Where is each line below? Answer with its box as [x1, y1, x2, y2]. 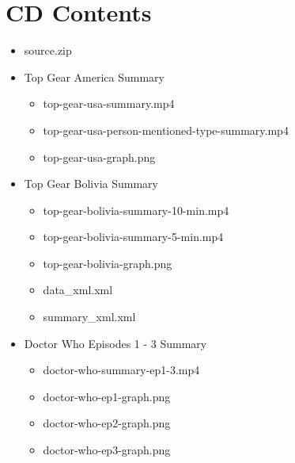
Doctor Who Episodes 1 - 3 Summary [24, 335, 207, 351]
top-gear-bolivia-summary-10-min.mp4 [43, 201, 229, 218]
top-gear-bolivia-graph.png [43, 254, 172, 271]
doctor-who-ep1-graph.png [43, 388, 171, 404]
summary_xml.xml [43, 308, 136, 325]
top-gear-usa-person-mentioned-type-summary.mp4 [43, 121, 289, 138]
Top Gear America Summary [24, 68, 165, 85]
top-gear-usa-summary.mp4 [43, 95, 175, 112]
